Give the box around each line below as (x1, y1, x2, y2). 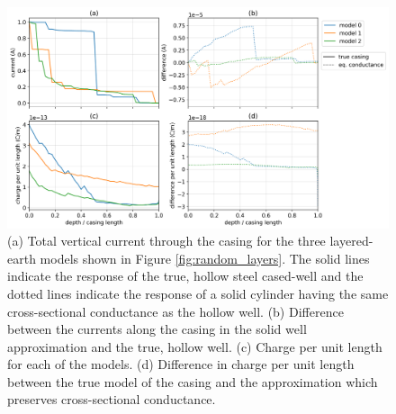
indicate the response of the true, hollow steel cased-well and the (7, 266, 364, 285)
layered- (329, 231, 373, 250)
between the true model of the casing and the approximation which (7, 372, 378, 391)
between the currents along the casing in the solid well (7, 319, 307, 338)
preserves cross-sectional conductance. (7, 390, 216, 409)
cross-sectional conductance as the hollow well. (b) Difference (7, 301, 344, 320)
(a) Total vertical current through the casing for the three (7, 231, 326, 250)
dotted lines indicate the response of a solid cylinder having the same (7, 283, 389, 302)
